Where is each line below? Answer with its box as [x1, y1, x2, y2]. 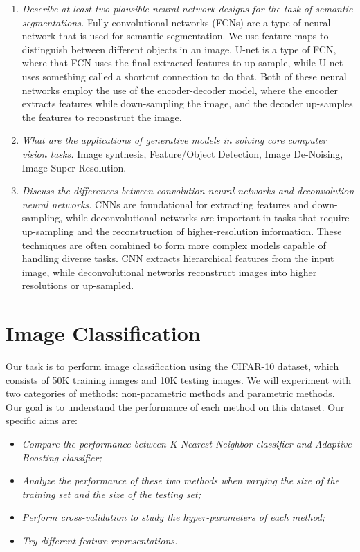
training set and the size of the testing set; [21, 486, 201, 501]
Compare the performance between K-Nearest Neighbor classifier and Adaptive [21, 436, 352, 450]
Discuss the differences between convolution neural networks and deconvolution [21, 183, 354, 198]
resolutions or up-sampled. [21, 278, 134, 293]
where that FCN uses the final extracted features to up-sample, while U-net [21, 55, 343, 70]
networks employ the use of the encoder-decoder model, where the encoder [21, 82, 338, 97]
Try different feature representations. [21, 533, 178, 547]
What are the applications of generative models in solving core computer [21, 133, 327, 147]
